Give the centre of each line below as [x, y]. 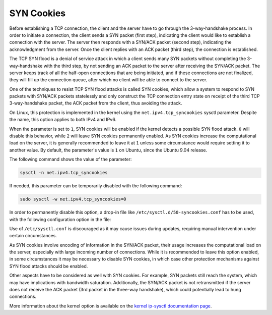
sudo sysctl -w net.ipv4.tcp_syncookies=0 [73, 199]
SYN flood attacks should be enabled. [49, 266]
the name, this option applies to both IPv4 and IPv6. [63, 120]
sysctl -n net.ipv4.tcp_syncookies [64, 173]
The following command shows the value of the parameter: [71, 160]
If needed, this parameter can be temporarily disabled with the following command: [96, 186]
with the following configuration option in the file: [60, 219]
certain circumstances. [33, 236]
